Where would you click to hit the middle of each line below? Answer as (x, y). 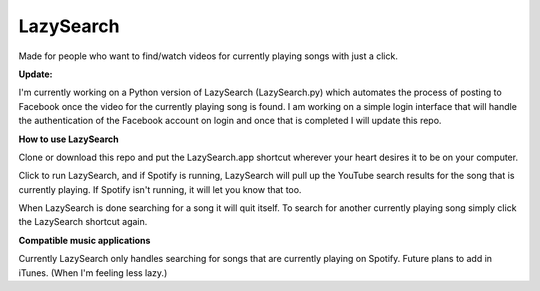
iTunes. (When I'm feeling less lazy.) (93, 272)
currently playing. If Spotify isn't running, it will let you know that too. (160, 189)
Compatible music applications (84, 240)
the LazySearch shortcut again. (83, 222)
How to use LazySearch (68, 139)
